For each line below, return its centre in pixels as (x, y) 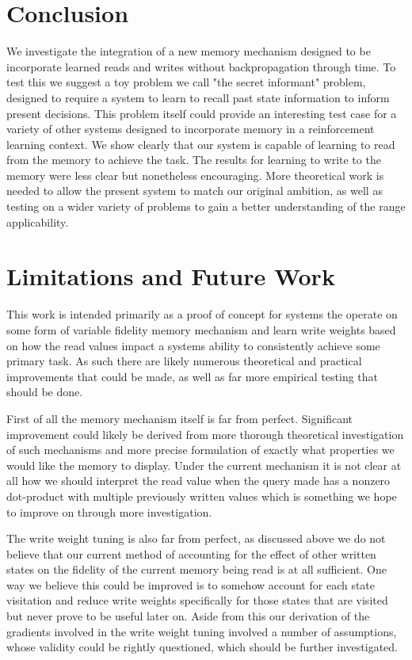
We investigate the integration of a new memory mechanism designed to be (189, 51)
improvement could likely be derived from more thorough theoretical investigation (205, 434)
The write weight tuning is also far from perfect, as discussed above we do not (196, 538)
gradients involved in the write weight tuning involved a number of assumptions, (202, 631)
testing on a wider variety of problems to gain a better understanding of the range (206, 206)
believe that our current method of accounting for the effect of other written (191, 553)
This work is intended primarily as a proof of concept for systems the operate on (202, 314)
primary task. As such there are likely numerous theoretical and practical (184, 361)
